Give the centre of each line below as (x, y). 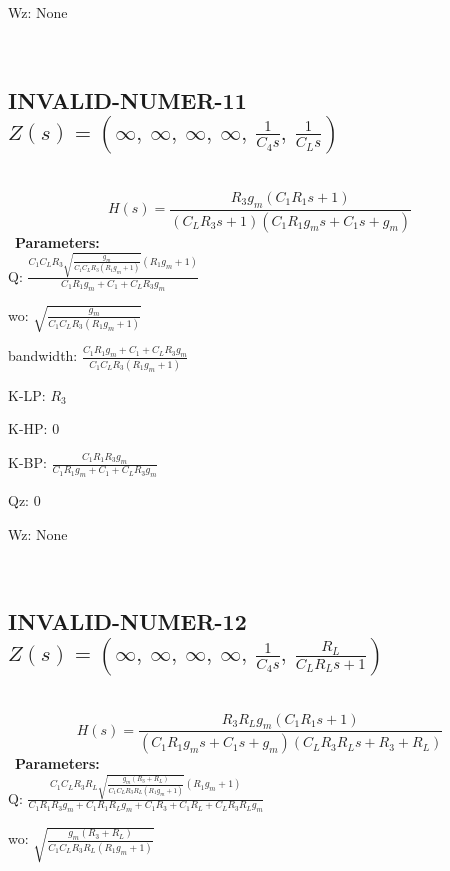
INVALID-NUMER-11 (127, 99)
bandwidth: (43, 355)
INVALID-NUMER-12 (127, 621)
